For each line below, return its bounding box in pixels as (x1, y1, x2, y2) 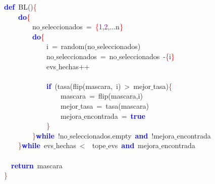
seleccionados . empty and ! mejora (70, 130, 175, 141)
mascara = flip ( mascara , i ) (60, 90, 143, 101)
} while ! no (32, 130, 68, 141)
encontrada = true (84, 110, 145, 121)
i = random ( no (46, 41, 95, 52)
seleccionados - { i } (119, 51, 175, 61)
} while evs (18, 140, 54, 151)
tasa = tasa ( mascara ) (80, 100, 149, 111)
